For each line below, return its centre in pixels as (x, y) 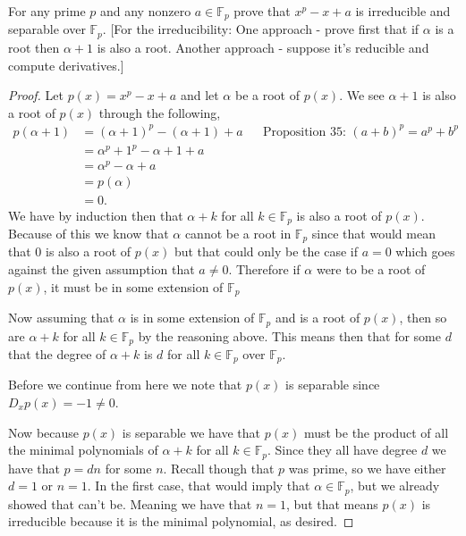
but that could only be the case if (266, 251)
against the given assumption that (102, 269)
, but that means (332, 503)
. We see (362, 95)
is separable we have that (191, 432)
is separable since (333, 385)
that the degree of (57, 353)
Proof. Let (36, 95)
